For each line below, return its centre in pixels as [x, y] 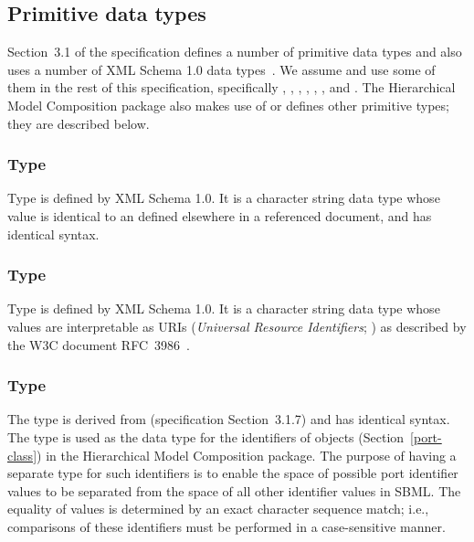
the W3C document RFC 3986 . [99, 344]
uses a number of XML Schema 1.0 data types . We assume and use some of [221, 69]
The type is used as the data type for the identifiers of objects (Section [206, 436]
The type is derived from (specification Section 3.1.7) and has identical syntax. [229, 419]
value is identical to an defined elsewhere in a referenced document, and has [220, 215]
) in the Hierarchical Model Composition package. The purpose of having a [247, 455]
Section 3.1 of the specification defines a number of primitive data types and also [235, 52]
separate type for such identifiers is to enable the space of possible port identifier [233, 473]
